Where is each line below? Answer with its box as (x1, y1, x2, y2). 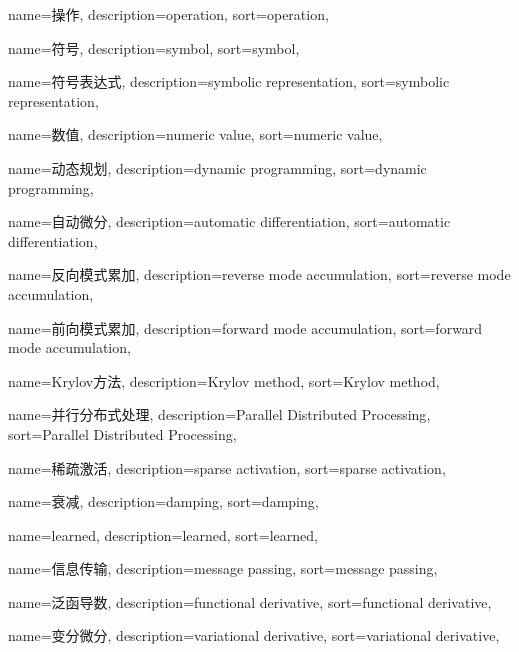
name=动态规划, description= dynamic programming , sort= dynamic (8, 157, 427, 178)
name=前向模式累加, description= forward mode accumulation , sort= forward (8, 317, 483, 338)
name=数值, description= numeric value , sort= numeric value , (8, 124, 383, 145)
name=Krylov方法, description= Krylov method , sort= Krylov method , (8, 370, 440, 391)
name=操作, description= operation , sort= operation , (8, 4, 329, 24)
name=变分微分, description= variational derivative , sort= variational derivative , (8, 625, 500, 646)
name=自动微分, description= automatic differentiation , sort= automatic (8, 211, 451, 232)
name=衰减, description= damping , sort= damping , (8, 491, 319, 512)
